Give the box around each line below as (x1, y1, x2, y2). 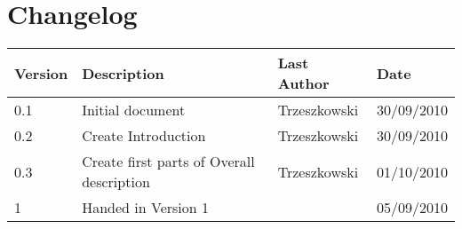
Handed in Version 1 (82, 197, 210, 218)
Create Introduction (82, 125, 206, 146)
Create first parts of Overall (82, 151, 255, 172)
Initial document (82, 99, 186, 121)
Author (277, 73, 330, 94)
